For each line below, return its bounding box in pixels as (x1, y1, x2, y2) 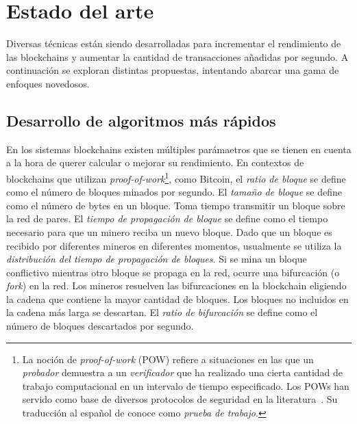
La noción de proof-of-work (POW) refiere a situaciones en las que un (22, 352, 314, 366)
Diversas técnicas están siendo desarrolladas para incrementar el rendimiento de (6, 36, 341, 51)
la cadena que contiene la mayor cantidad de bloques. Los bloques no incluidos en (6, 291, 349, 306)
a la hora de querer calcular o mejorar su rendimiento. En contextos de (6, 155, 304, 170)
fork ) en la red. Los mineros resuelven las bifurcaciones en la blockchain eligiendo (6, 278, 347, 293)
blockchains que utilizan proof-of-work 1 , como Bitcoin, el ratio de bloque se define (6, 169, 346, 185)
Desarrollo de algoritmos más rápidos (6, 109, 276, 131)
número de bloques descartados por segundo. (6, 319, 194, 333)
